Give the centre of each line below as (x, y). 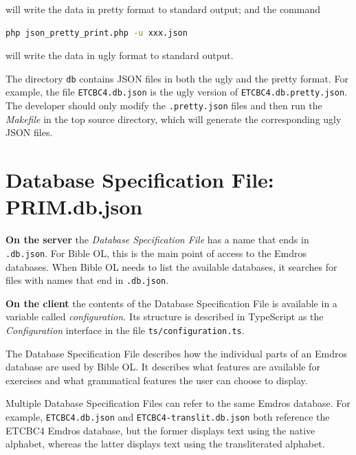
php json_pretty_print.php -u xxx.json (97, 33)
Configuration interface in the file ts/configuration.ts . (125, 330)
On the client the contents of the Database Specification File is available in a (171, 303)
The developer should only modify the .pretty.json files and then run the (164, 106)
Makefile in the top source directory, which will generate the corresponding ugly (174, 119)
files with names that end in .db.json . (87, 280)
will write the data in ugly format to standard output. (120, 55)
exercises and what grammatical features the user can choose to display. (157, 380)
